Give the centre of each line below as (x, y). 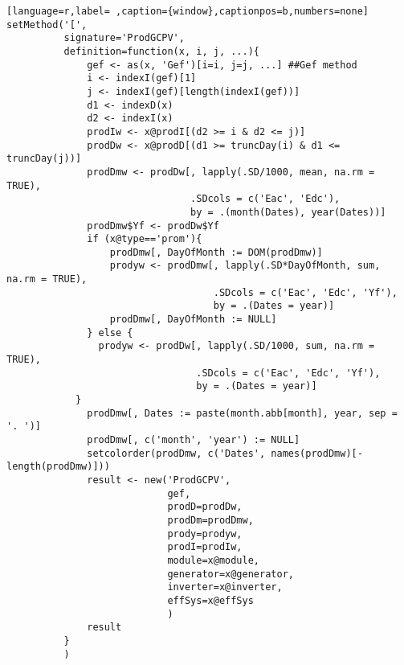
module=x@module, (213, 560)
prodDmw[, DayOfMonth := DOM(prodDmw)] (216, 252)
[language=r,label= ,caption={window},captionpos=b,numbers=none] (188, 11)
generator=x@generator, (231, 574)
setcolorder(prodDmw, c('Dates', (176, 453)
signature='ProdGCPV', (124, 38)
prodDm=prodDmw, (210, 520)
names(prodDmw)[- (317, 453)
